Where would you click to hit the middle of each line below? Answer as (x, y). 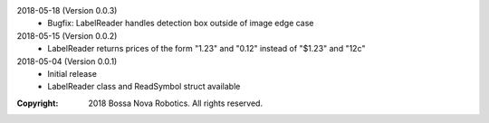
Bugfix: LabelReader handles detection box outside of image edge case (181, 24)
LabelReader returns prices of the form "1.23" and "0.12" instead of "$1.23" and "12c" (206, 49)
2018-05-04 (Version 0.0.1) (67, 61)
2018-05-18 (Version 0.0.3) (67, 10)
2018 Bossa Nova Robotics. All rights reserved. (175, 103)
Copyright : (38, 103)
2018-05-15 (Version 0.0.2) (67, 35)
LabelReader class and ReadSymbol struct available (144, 87)
